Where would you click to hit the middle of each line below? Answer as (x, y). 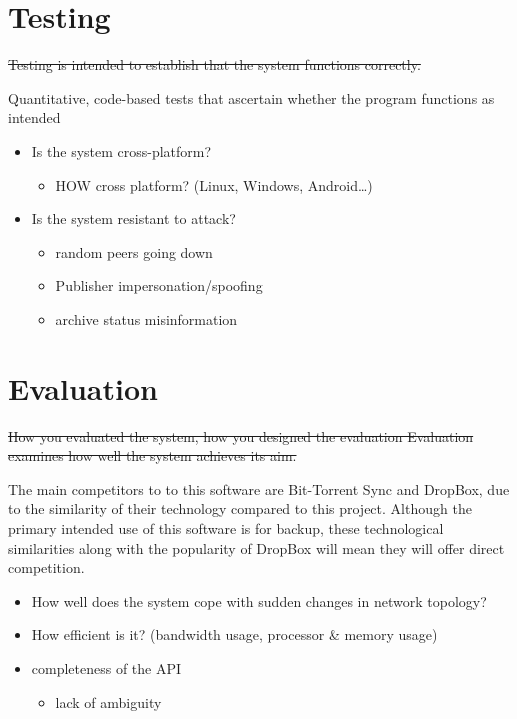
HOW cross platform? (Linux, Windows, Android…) (214, 184)
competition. (46, 567)
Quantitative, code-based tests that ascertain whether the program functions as (251, 97)
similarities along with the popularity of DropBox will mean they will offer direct (256, 547)
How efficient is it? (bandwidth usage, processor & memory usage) (234, 634)
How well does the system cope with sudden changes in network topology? (259, 600)
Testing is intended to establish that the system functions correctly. (214, 64)
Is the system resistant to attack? (133, 218)
